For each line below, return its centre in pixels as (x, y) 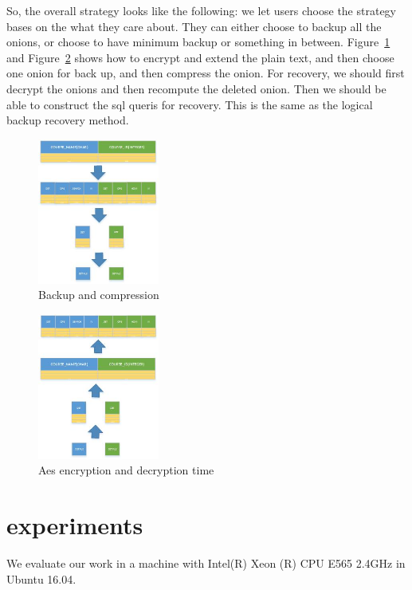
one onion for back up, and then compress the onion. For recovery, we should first (206, 73)
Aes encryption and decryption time (126, 470)
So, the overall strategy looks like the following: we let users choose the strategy (202, 10)
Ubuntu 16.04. (41, 578)
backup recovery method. (68, 120)
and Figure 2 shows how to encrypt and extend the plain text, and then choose (200, 57)
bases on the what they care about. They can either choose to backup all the (194, 26)
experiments (75, 525)
